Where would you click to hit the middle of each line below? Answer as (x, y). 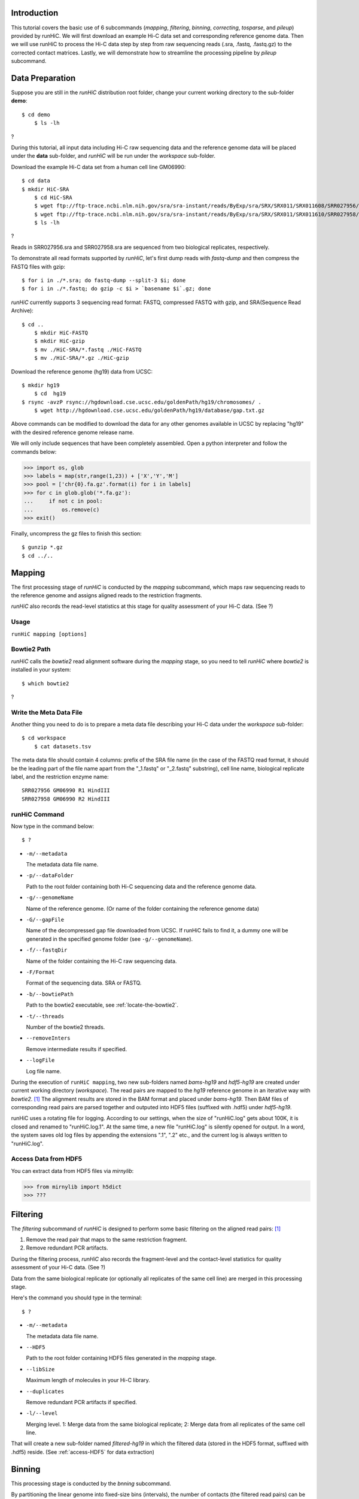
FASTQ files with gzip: (38, 266)
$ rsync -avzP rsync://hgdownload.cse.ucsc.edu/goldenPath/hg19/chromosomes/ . (142, 402)
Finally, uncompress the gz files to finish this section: (76, 533)
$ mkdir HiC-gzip (59, 341)
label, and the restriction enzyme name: (60, 776)
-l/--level (42, 1413)
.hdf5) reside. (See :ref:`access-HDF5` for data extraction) (83, 1452)
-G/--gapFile (45, 920)
